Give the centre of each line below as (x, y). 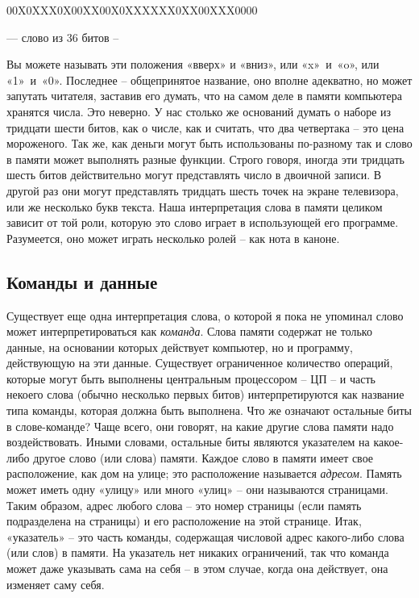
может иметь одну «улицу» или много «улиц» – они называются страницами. (197, 489)
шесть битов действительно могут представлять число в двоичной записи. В (194, 175)
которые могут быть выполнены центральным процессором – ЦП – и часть (191, 378)
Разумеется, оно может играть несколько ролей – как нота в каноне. (173, 238)
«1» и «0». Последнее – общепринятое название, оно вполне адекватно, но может (209, 79)
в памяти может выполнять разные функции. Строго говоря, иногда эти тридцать (205, 159)
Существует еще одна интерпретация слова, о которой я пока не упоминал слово (205, 315)
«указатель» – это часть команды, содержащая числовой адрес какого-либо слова (205, 536)
